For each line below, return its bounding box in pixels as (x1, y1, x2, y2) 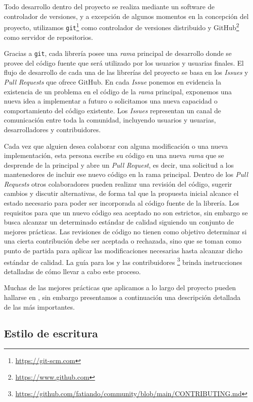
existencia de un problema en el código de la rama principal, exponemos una (4, 86, 232, 96)
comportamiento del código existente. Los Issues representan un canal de (4, 105, 221, 115)
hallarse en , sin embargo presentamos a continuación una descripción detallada (4, 292, 241, 302)
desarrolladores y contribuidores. (4, 124, 101, 134)
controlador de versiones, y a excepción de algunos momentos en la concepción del (4, 11, 249, 21)
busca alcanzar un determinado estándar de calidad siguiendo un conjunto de (4, 217, 234, 227)
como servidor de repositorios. (4, 32, 93, 42)
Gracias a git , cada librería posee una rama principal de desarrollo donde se (4, 48, 232, 58)
